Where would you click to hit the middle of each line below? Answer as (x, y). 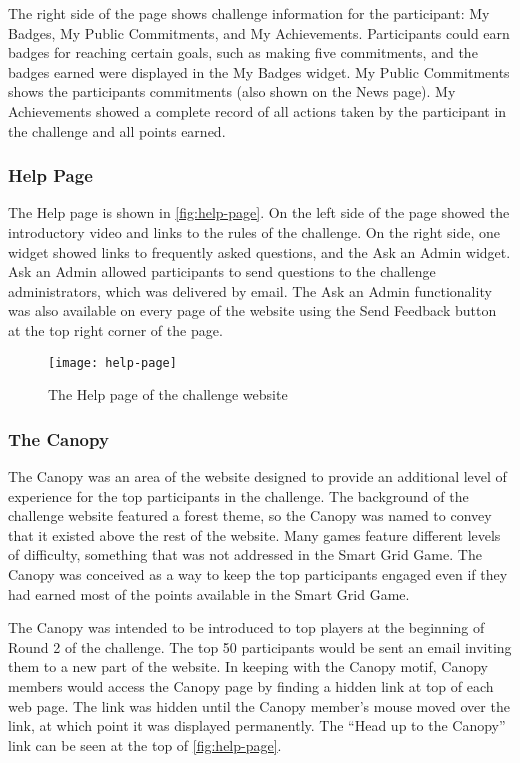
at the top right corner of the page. (115, 329)
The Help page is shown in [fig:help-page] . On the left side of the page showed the (259, 212)
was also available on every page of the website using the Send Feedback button (252, 310)
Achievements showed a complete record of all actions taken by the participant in (257, 110)
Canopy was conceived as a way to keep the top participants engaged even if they (258, 573)
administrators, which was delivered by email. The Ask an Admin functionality (250, 290)
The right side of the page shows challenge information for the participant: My (249, 13)
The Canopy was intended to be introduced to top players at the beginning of (246, 627)
